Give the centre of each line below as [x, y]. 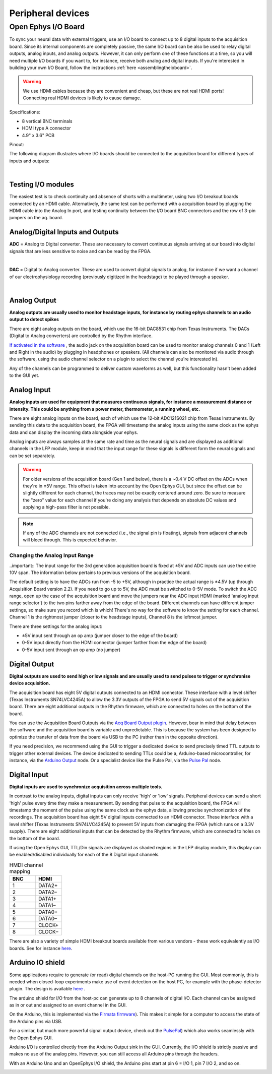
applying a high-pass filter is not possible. [66, 507]
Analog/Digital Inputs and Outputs [64, 232]
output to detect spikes [34, 320]
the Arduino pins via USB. [36, 1021]
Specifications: [25, 112]
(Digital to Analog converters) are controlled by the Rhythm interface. [81, 336]
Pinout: [17, 145]
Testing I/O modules [42, 185]
